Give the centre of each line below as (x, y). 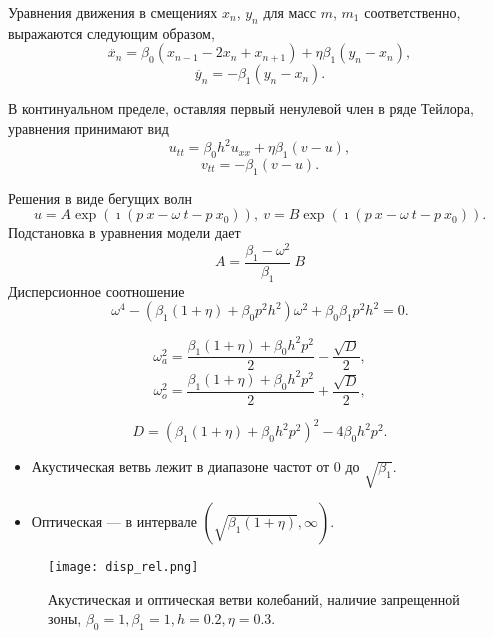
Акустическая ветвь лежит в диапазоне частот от (180, 466)
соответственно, (412, 12)
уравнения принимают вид (88, 127)
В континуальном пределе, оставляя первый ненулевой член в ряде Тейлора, (241, 108)
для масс (290, 12)
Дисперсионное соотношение (96, 290)
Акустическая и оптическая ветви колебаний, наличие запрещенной (254, 598)
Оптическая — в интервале (114, 521)
